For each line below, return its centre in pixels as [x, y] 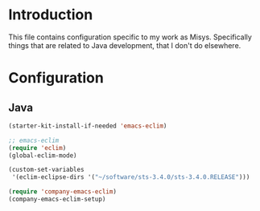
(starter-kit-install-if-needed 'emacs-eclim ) [88, 126]
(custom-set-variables [46, 170]
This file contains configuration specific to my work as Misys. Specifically [130, 37]
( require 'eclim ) [37, 148]
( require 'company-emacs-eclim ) [62, 192]
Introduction [51, 15]
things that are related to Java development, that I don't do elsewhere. [125, 45]
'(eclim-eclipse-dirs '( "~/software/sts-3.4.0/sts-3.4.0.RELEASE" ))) [131, 177]
